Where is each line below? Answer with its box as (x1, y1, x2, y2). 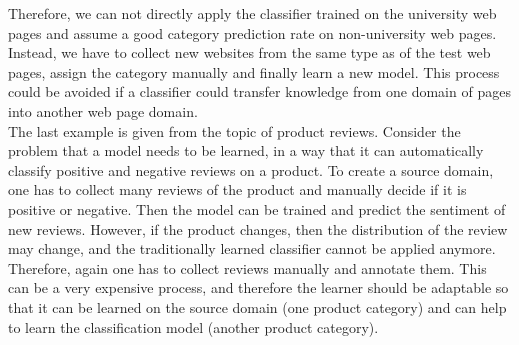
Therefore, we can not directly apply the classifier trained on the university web (8, 3, 497, 23)
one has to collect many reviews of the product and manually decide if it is (8, 179, 467, 200)
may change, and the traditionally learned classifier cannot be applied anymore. (8, 238, 496, 259)
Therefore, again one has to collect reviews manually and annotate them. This (8, 257, 487, 278)
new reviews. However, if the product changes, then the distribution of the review (8, 218, 508, 239)
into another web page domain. (8, 100, 198, 121)
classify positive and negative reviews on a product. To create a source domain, (8, 159, 494, 180)
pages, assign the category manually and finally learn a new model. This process (8, 61, 500, 82)
